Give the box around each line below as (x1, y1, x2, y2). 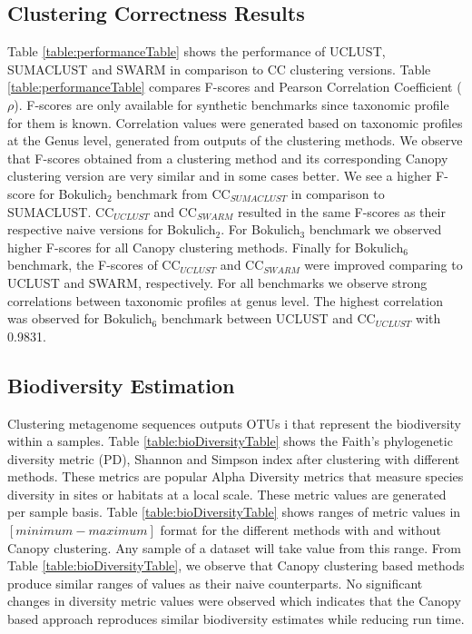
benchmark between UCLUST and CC (161, 309, 376, 328)
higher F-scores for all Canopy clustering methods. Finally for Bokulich (7, 237, 404, 256)
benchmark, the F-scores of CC (7, 255, 181, 274)
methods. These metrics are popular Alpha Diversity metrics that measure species (7, 467, 464, 486)
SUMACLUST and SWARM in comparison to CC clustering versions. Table (7, 59, 431, 78)
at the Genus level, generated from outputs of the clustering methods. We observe (7, 131, 463, 150)
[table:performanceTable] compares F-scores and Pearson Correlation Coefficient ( (7, 77, 462, 96)
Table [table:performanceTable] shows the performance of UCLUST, (7, 42, 386, 61)
